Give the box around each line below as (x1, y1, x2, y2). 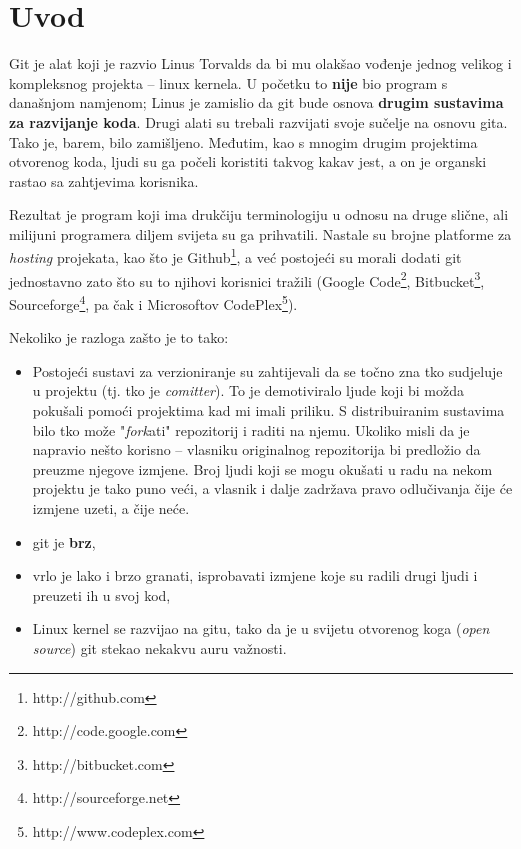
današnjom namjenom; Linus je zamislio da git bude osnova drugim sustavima (9, 92, 504, 113)
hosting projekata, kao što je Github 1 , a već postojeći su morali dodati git (9, 244, 462, 268)
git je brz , (32, 531, 96, 552)
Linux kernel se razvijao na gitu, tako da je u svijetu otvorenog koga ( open (32, 618, 490, 639)
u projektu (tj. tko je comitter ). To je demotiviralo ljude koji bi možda (32, 380, 464, 401)
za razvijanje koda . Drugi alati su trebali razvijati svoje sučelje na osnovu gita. (9, 111, 508, 132)
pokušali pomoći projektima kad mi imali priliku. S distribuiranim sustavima (32, 400, 505, 420)
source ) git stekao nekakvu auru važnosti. (32, 637, 287, 658)
